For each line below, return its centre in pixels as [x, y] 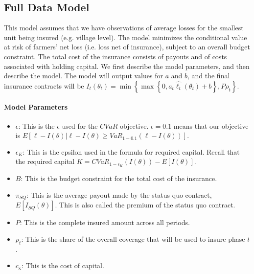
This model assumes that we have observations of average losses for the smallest [124, 28]
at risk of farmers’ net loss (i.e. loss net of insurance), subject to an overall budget [127, 47]
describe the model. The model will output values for [83, 76]
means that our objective [211, 126]
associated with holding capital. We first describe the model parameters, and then [127, 66]
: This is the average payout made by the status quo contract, [119, 194]
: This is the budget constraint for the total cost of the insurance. [119, 178]
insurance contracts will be [44, 85]
